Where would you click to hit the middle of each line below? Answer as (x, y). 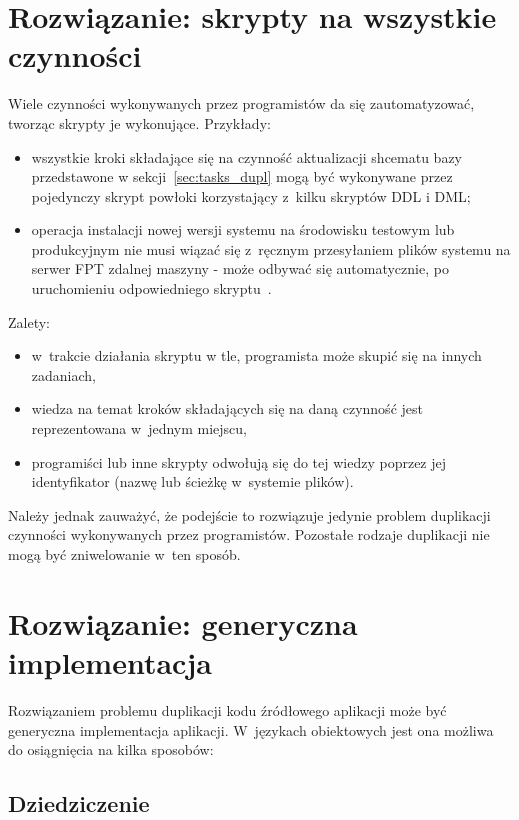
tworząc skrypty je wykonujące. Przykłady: (139, 122)
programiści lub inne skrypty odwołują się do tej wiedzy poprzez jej (239, 461)
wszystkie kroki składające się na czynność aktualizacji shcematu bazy (247, 156)
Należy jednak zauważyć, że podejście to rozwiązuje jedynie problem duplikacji (249, 514)
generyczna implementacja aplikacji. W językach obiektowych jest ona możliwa (251, 729)
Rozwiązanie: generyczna (183, 622)
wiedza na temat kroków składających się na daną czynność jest (227, 408)
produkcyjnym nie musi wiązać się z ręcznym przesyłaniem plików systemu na (271, 248)
